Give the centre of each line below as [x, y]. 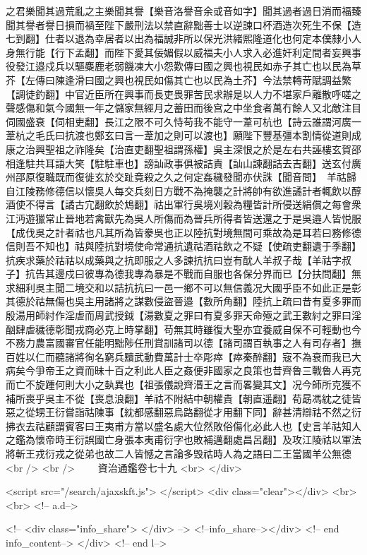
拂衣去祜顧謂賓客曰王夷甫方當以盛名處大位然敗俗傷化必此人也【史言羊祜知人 [183, 425]
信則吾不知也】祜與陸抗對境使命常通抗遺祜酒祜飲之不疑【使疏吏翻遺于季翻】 [183, 246]
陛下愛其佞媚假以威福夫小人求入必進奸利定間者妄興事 [237, 52]
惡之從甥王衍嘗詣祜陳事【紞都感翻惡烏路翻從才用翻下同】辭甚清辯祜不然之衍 [183, 412]
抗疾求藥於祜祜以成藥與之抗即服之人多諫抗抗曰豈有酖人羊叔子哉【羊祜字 [174, 259]
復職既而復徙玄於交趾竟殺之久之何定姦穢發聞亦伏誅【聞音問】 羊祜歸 [195, 177]
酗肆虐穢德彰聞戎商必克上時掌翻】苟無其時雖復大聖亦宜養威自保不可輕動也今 [183, 329]
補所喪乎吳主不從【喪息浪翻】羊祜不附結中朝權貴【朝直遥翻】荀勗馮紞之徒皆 [183, 398]
